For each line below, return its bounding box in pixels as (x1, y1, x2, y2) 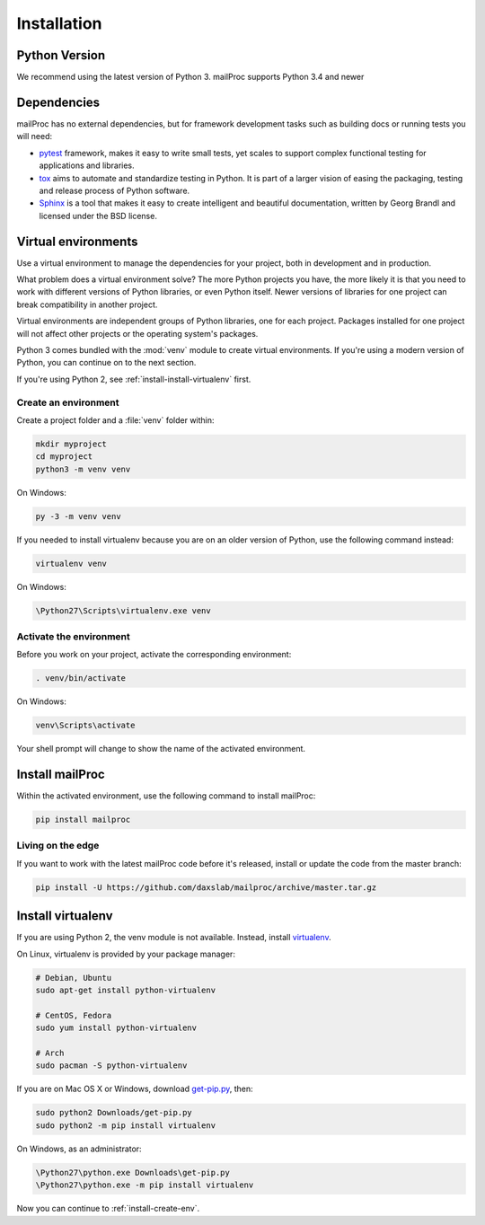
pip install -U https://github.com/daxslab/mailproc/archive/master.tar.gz (35, 882, 377, 893)
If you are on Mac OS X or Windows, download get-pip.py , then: (16, 1083, 253, 1095)
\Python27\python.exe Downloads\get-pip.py (35, 1168, 231, 1177)
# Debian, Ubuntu (35, 973, 112, 983)
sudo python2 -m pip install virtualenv (35, 1120, 216, 1131)
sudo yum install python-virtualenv (35, 1023, 198, 1033)
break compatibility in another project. (16, 299, 158, 310)
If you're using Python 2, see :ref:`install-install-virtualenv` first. (16, 374, 251, 384)
